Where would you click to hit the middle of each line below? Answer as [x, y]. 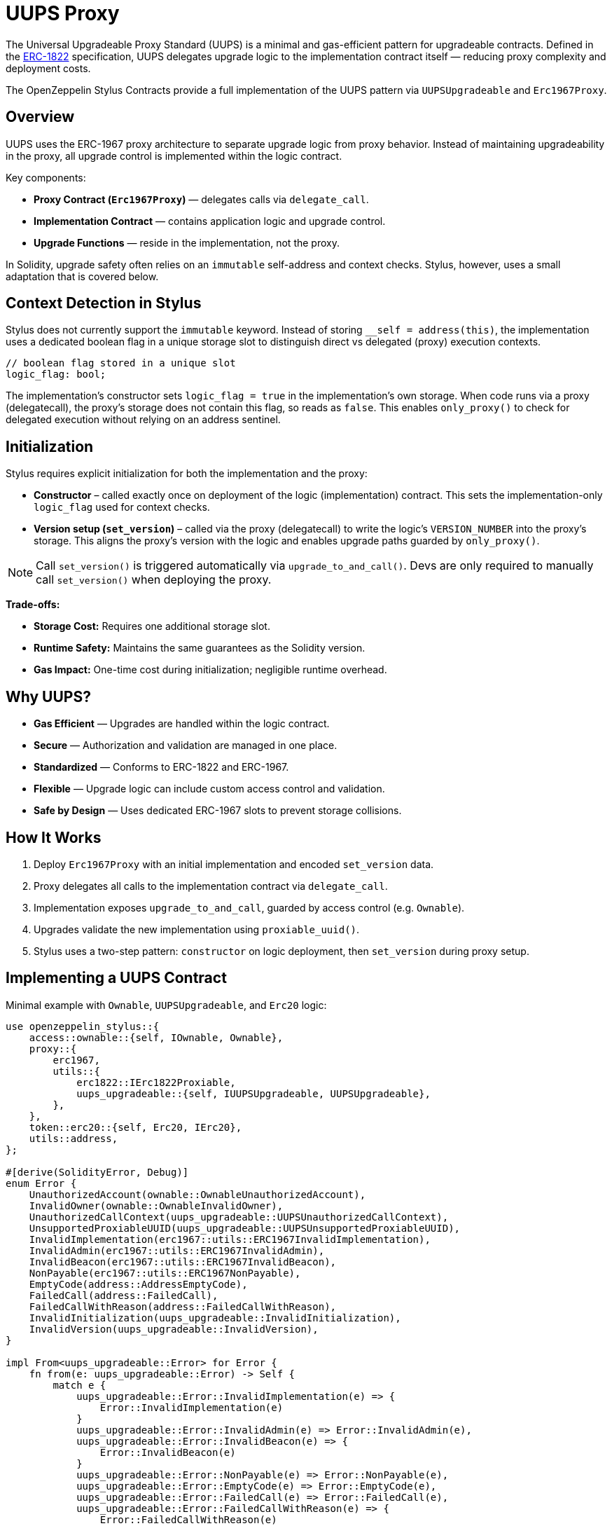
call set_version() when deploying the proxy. [154, 580]
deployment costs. [48, 68]
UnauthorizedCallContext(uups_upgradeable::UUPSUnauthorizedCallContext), [239, 1217]
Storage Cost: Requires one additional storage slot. [152, 626]
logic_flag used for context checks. [122, 507]
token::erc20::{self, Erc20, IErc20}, [135, 1127]
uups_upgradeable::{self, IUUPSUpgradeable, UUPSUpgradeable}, [253, 1093]
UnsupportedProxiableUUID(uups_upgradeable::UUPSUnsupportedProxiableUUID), [245, 1228]
